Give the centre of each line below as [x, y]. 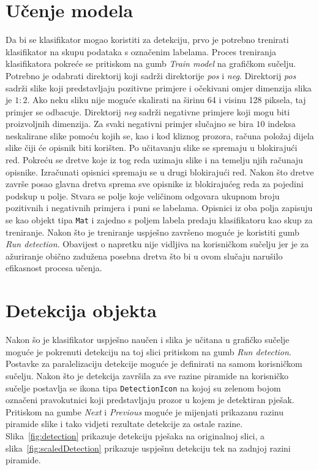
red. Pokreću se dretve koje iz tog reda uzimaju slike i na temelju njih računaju [154, 160]
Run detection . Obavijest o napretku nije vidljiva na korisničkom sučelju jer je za [157, 244]
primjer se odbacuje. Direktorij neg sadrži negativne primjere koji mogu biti [148, 111]
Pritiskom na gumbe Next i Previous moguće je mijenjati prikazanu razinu [145, 411]
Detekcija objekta [81, 310]
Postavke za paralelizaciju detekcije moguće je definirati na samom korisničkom [154, 364]
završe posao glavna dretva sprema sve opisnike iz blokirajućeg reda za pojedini [155, 184]
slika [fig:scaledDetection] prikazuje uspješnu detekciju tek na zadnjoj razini [148, 448]
